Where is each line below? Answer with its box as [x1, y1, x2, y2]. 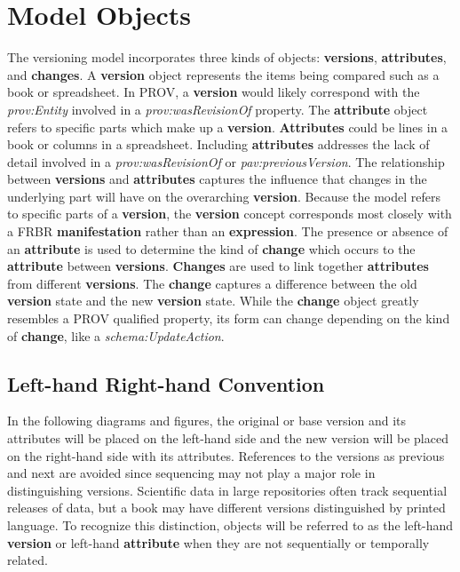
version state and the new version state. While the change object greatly [7, 291, 419, 310]
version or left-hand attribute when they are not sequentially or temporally [7, 533, 430, 552]
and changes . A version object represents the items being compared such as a [7, 65, 440, 83]
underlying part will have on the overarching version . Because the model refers [7, 187, 440, 205]
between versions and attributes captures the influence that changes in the [7, 170, 427, 188]
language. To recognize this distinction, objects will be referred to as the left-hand [7, 515, 454, 534]
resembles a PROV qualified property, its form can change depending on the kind [7, 309, 450, 328]
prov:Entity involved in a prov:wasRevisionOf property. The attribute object [7, 99, 428, 118]
